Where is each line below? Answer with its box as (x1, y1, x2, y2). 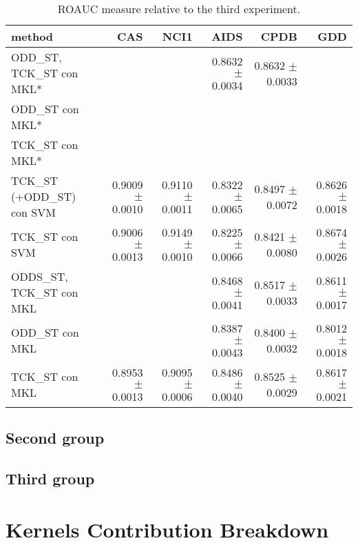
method (11, 28, 54, 44)
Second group (6, 427, 105, 448)
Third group (6, 468, 95, 489)
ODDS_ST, (11, 268, 68, 284)
